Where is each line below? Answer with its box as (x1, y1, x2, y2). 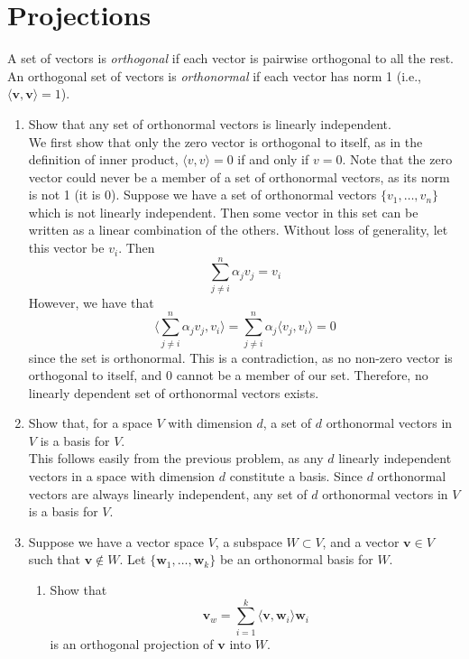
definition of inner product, (28, 150, 179, 169)
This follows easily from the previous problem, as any (28, 449, 324, 468)
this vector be (28, 238, 105, 257)
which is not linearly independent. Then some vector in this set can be (28, 202, 418, 221)
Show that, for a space (28, 413, 152, 432)
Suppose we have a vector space (28, 532, 205, 551)
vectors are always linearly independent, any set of (28, 484, 308, 503)
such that (28, 550, 81, 569)
